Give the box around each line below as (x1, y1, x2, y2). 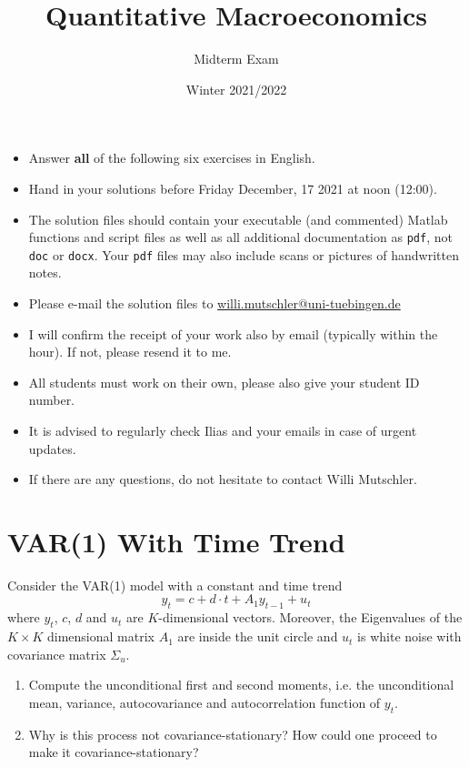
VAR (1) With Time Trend (7, 522, 345, 560)
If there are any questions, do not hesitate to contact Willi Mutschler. (28, 469, 417, 489)
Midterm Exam (194, 49, 279, 68)
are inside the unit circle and (177, 627, 338, 646)
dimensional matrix (47, 627, 155, 646)
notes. (28, 263, 62, 282)
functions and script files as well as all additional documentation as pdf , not (28, 227, 453, 247)
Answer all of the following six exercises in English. (28, 148, 315, 167)
